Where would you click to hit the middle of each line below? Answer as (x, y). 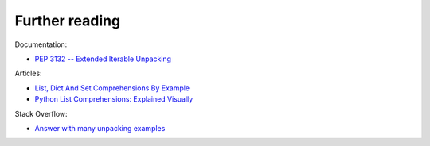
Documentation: (41, 44)
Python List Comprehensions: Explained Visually (114, 99)
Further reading (68, 21)
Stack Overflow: (41, 113)
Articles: (29, 73)
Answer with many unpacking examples (100, 128)
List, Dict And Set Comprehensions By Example (112, 88)
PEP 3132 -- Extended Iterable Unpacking (103, 59)
